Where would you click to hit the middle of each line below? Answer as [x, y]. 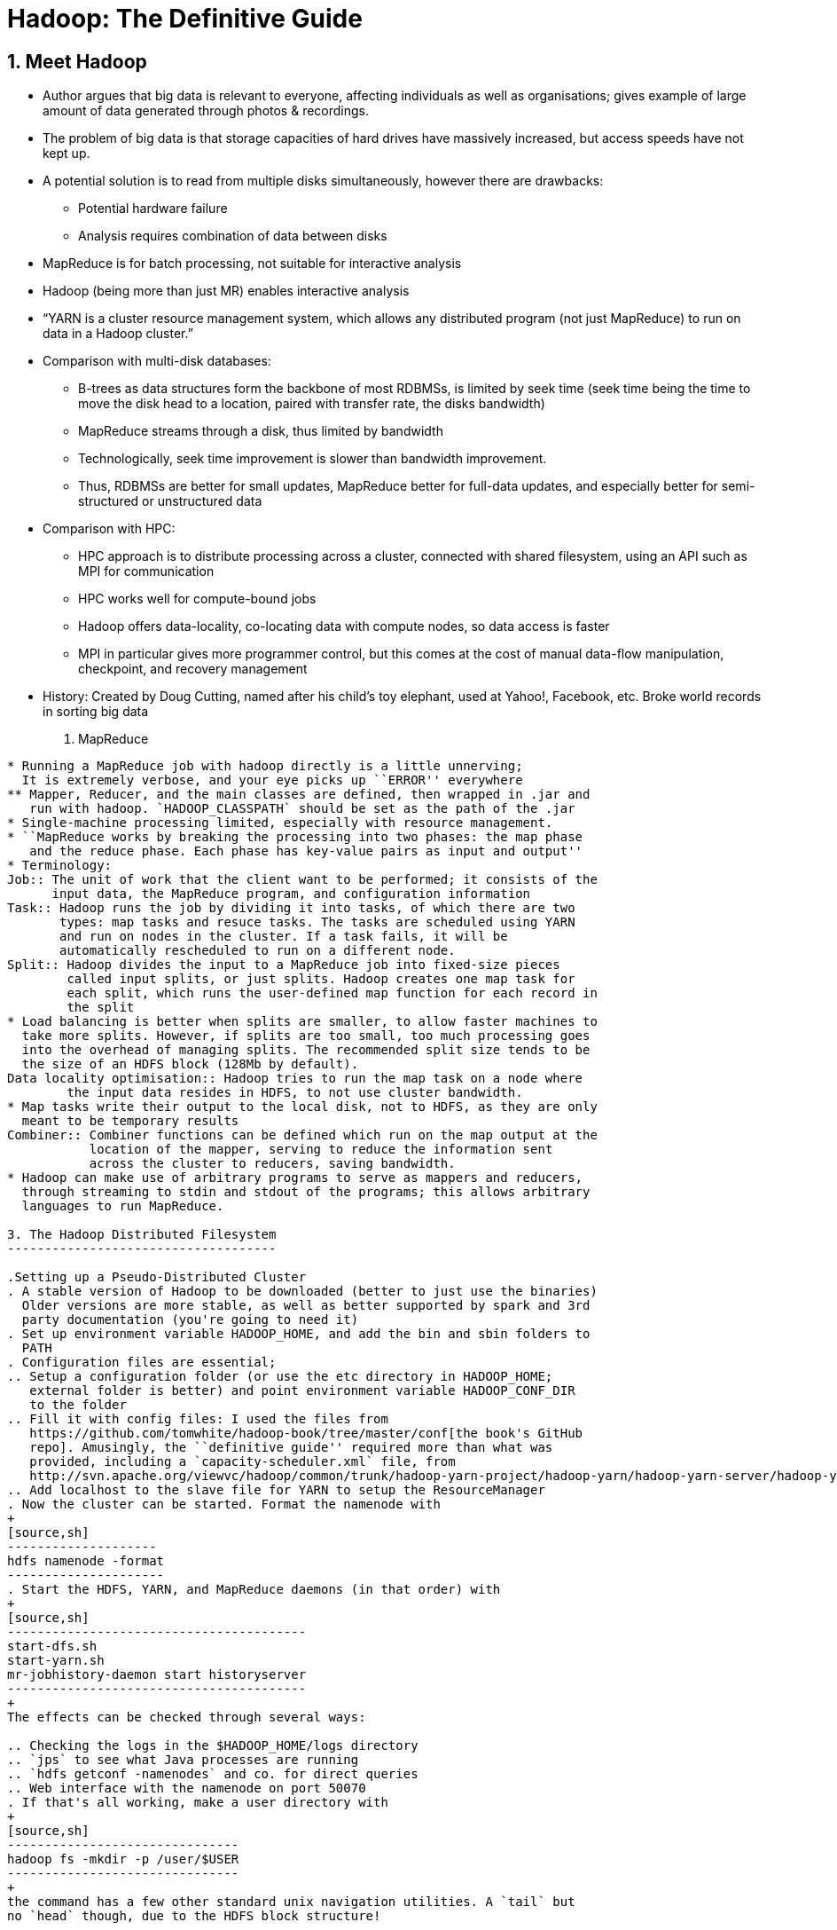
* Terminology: [60, 866]
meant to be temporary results [130, 1121]
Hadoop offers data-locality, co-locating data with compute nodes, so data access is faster [344, 626]
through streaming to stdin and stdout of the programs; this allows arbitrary [306, 1192]
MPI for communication [146, 571]
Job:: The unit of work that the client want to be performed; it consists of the [302, 880]
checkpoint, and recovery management [193, 669]
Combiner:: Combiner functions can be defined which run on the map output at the [302, 1135]
